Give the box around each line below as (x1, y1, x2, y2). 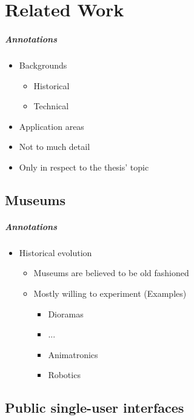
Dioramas (48, 307, 84, 320)
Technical (33, 100, 69, 112)
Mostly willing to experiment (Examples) (33, 287, 187, 300)
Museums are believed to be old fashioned (33, 266, 189, 279)
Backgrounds (19, 58, 67, 71)
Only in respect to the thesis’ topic (19, 160, 149, 173)
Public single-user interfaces (5, 398, 184, 417)
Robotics (48, 368, 81, 381)
